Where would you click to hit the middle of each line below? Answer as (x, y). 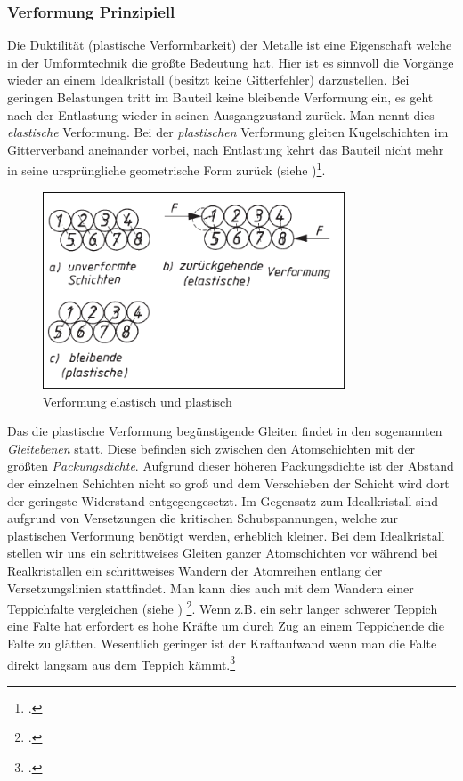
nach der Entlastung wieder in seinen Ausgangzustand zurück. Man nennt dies (221, 114)
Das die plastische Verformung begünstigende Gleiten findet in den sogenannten (225, 431)
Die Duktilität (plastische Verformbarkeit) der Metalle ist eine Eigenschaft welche (230, 45)
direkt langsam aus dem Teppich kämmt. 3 (122, 663)
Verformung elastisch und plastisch (138, 401)
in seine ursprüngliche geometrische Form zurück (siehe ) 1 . (167, 169)
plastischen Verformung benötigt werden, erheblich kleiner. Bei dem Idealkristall (226, 535)
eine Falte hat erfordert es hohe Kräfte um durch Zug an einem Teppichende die (226, 626)
